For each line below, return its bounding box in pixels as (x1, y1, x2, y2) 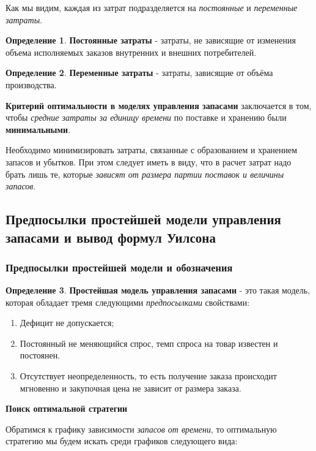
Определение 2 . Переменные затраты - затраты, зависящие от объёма (6, 66, 273, 79)
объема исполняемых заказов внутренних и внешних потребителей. (6, 45, 257, 58)
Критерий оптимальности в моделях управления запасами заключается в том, (6, 99, 312, 112)
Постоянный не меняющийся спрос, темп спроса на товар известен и (20, 336, 278, 349)
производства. (6, 78, 57, 91)
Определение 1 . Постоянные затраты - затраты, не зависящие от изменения (6, 34, 296, 47)
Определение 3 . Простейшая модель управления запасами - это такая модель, (6, 284, 310, 297)
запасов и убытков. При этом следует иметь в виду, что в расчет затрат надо (6, 155, 292, 168)
